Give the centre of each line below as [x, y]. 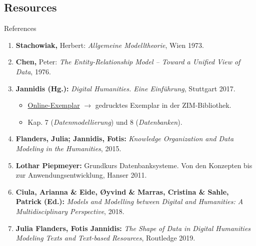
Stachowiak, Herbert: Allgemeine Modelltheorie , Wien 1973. [110, 45]
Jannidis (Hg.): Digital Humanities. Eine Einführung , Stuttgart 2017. [125, 88]
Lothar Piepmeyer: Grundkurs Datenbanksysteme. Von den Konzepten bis [134, 165]
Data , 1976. [33, 71]
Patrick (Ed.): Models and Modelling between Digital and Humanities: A [129, 201]
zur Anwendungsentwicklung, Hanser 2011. [81, 175]
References [20, 28]
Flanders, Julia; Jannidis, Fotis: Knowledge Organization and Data [125, 138]
